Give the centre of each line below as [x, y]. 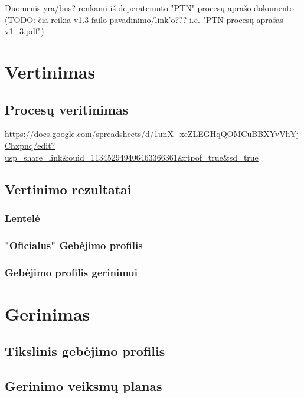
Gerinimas [48, 313]
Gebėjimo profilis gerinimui [71, 272]
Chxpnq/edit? [30, 145]
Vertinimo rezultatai [68, 189]
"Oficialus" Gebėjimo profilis [74, 245]
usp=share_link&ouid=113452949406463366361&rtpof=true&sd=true [132, 157]
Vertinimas [50, 71]
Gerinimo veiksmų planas [84, 386]
